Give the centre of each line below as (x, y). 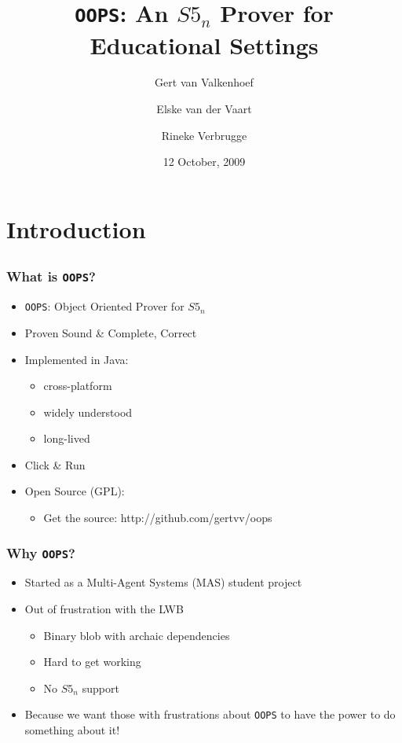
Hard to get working (92, 662)
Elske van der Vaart (204, 109)
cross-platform (78, 386)
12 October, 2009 (204, 162)
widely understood (88, 412)
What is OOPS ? (51, 276)
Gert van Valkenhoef (204, 82)
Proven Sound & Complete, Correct (111, 332)
